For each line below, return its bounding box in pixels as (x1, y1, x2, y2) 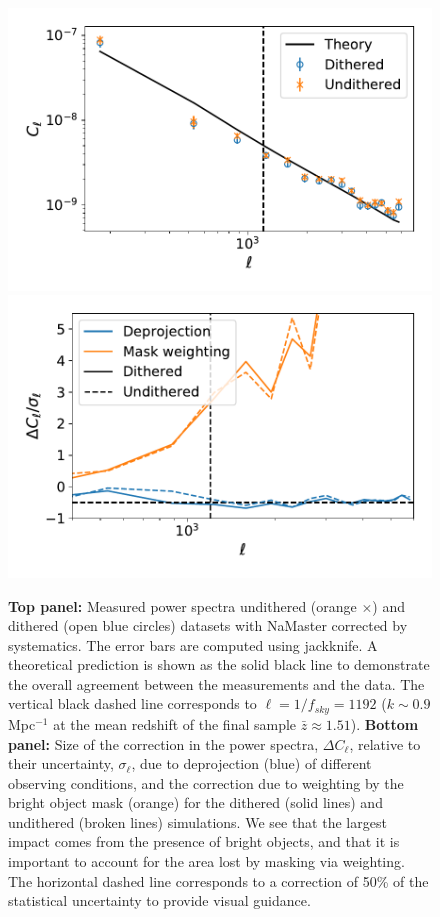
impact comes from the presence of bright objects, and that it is (8, 831, 400, 852)
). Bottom (350, 713, 419, 734)
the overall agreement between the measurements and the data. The (8, 673, 425, 694)
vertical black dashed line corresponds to (8, 693, 257, 714)
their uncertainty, (8, 753, 114, 774)
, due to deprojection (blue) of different (131, 753, 372, 774)
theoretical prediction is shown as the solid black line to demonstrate (8, 654, 430, 675)
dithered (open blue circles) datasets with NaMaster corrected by (8, 615, 408, 636)
